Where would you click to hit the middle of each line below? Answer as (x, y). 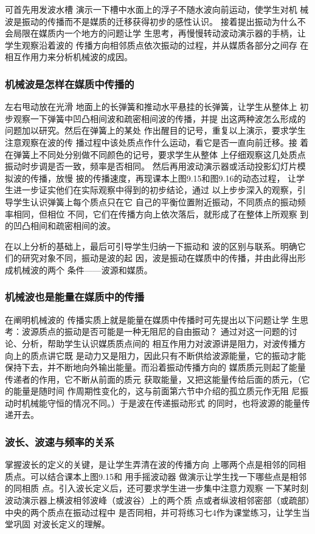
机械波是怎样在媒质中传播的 (70, 84)
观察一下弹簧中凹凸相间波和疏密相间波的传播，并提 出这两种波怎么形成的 (159, 118)
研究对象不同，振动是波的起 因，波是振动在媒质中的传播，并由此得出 (159, 258)
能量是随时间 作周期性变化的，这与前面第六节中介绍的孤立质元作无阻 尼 (157, 391)
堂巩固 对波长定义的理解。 (57, 524)
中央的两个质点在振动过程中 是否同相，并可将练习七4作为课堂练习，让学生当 (157, 512)
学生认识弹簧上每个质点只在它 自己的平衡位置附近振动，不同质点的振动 (155, 201)
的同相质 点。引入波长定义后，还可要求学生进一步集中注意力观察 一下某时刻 (157, 488)
